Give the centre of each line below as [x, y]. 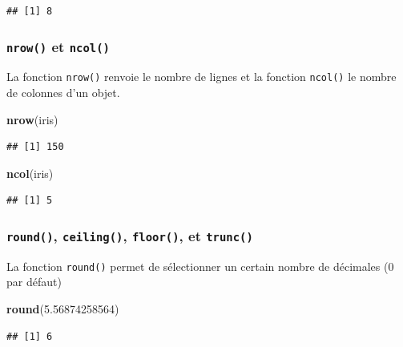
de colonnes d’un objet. [63, 93]
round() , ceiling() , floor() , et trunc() [130, 235]
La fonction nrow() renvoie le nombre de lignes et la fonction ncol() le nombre [201, 77]
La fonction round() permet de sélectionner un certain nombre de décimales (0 [200, 266]
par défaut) [34, 282]
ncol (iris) [30, 173]
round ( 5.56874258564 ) [63, 309]
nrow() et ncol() [58, 46]
